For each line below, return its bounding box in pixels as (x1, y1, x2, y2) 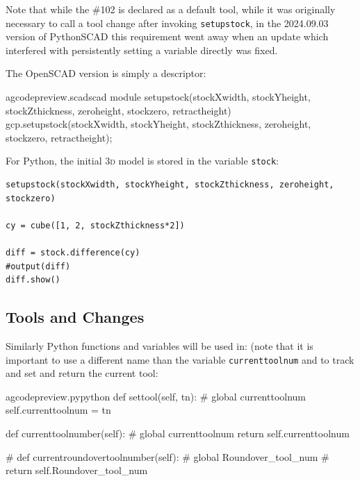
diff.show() (6, 275, 60, 285)
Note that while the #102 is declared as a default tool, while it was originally (6, 2, 336, 16)
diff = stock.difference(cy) (6, 248, 140, 258)
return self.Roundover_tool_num (6, 463, 148, 478)
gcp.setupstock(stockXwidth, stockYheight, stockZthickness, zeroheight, (6, 117, 311, 131)
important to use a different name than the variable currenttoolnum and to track (6, 352, 354, 366)
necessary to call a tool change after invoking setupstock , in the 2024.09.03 (6, 15, 329, 30)
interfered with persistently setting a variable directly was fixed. (6, 42, 278, 57)
